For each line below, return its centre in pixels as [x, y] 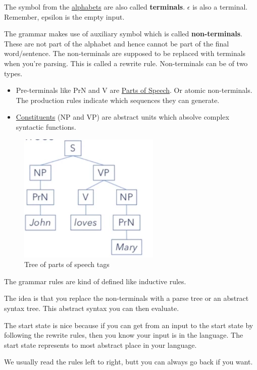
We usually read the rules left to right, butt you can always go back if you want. [128, 362]
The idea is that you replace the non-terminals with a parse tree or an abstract [126, 298]
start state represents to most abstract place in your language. [100, 345]
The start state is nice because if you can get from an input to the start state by [129, 325]
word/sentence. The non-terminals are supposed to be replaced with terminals [125, 53]
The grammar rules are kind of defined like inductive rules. [95, 281]
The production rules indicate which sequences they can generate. [118, 100]
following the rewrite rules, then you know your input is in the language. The [124, 335]
